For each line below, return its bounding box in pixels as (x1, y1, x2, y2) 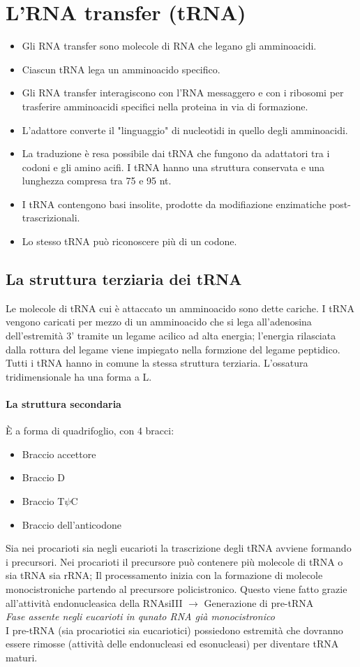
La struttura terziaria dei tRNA (6, 268, 242, 290)
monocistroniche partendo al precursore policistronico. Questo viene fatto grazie (6, 581, 347, 596)
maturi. (6, 650, 38, 664)
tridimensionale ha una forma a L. (6, 369, 152, 383)
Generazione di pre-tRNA (204, 595, 314, 610)
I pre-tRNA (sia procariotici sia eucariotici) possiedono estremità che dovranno (6, 622, 343, 637)
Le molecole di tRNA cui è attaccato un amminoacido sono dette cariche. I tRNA (6, 300, 354, 315)
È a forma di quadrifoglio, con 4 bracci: (6, 423, 174, 438)
